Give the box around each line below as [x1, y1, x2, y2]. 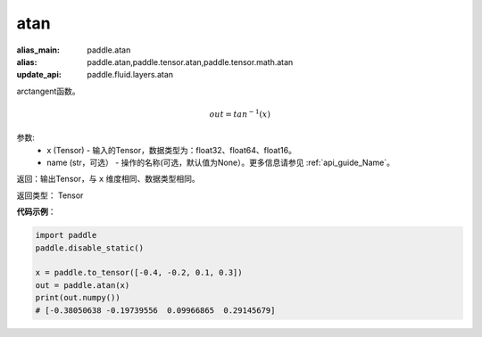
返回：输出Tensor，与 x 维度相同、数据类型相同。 [16, 174, 200, 185]
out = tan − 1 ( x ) [209, 108, 271, 119]
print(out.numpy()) [35, 292, 120, 303]
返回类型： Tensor [16, 190, 84, 201]
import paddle [35, 230, 97, 241]
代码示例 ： [16, 206, 56, 218]
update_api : [16, 70, 62, 80]
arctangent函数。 [16, 86, 80, 96]
